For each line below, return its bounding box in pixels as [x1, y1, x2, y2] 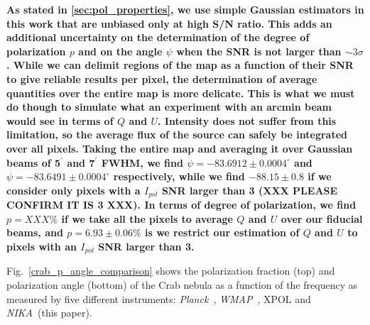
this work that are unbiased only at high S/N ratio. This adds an [6, 16, 332, 31]
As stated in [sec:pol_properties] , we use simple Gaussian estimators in [6, 2, 364, 16]
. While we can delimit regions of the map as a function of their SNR [6, 57, 354, 72]
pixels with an [6, 238, 77, 253]
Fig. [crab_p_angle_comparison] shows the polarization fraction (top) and [6, 263, 335, 278]
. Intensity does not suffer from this [158, 113, 337, 128]
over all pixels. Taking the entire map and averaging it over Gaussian [6, 141, 353, 155]
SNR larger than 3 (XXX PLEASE [161, 182, 338, 197]
